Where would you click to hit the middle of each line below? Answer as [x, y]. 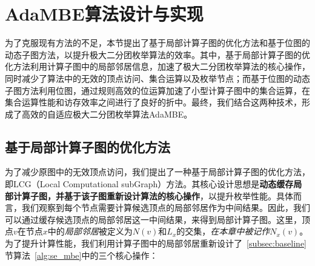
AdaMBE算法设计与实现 [104, 14]
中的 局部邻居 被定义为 [90, 231]
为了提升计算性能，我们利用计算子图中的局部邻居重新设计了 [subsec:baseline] [156, 243]
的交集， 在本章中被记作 [223, 231]
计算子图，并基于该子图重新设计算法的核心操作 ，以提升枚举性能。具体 [153, 195]
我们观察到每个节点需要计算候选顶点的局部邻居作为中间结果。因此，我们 [166, 208]
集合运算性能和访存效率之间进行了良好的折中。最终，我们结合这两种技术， [153, 102]
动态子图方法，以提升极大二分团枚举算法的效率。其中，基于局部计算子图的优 [157, 54]
